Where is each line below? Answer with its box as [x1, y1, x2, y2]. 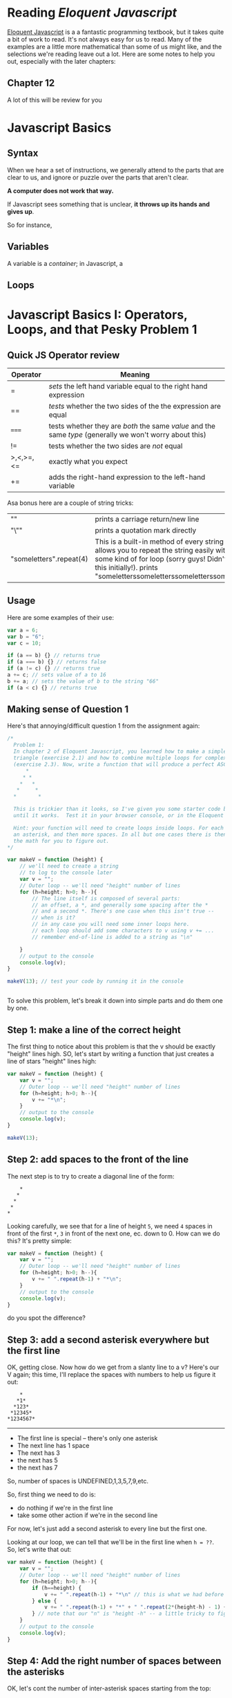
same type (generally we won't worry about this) [48, 429, 206, 439]
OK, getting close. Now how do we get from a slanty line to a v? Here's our [7, 1363, 220, 1372]
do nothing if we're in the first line [17, 1504, 113, 1512]
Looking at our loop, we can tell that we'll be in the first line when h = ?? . [7, 1538, 214, 1546]
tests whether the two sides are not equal [48, 441, 183, 451]
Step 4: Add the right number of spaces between [7, 1655, 222, 1667]
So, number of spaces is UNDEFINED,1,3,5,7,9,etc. [7, 1477, 148, 1485]
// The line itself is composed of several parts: [32, 895, 181, 902]
